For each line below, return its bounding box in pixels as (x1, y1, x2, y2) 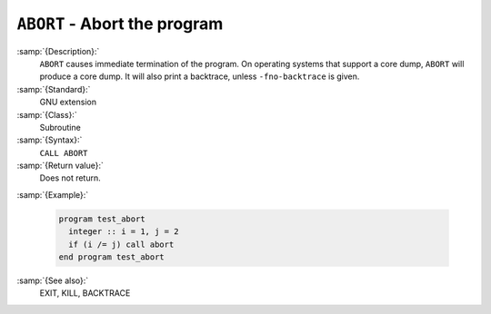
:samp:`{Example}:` (16, 189, 89, 200)
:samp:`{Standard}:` (16, 83, 91, 94)
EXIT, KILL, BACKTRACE (39, 288, 131, 299)
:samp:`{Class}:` (16, 109, 77, 120)
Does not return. (39, 172, 102, 183)
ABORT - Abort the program (16, 14, 224, 34)
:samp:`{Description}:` (16, 45, 100, 56)
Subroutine (39, 122, 81, 132)
